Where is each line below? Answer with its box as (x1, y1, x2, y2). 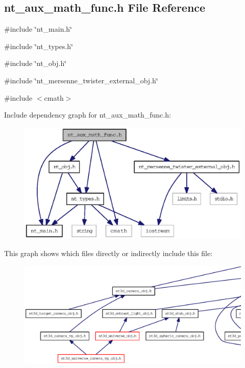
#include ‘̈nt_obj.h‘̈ (4, 58, 67, 68)
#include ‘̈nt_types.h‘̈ (4, 40, 73, 51)
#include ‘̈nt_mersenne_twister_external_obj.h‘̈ (4, 75, 158, 85)
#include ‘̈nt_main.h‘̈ (4, 24, 72, 34)
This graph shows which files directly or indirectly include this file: (4, 247, 213, 258)
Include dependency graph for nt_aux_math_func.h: (4, 109, 171, 120)
